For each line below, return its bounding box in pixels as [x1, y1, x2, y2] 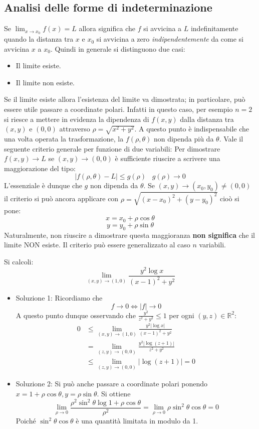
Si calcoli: [4, 256, 34, 266]
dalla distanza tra [180, 113, 234, 124]
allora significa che [79, 23, 135, 34]
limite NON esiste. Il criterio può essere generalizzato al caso [4, 239, 190, 250]
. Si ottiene [97, 388, 131, 398]
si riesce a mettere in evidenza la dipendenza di [4, 113, 149, 124]
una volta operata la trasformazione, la [4, 133, 124, 144]
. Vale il [219, 133, 243, 144]
